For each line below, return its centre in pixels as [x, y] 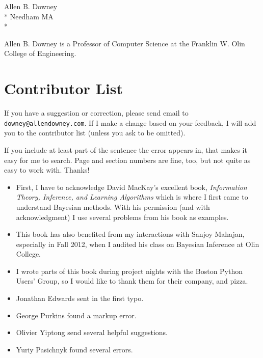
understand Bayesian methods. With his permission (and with [113, 206]
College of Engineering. [40, 53]
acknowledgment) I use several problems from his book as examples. [122, 217]
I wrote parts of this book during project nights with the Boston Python [129, 271]
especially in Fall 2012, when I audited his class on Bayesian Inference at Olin [138, 244]
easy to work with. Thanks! [47, 170]
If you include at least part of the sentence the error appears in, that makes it [126, 149]
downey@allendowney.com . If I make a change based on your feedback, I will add [130, 122]
